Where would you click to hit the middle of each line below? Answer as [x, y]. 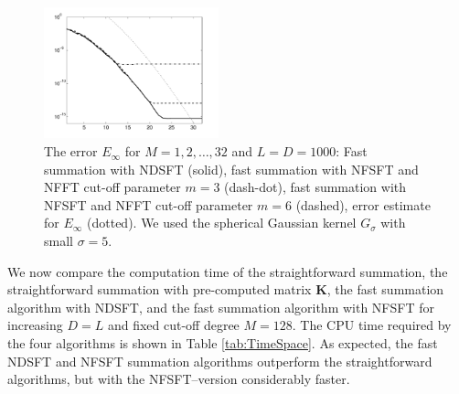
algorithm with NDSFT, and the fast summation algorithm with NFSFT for [221, 307]
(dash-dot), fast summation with [315, 187]
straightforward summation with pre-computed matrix [160, 289]
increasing [35, 325]
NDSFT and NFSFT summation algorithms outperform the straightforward [220, 361]
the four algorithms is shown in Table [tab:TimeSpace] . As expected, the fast [223, 343]
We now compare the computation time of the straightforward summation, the [228, 271]
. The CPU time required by [372, 325]
